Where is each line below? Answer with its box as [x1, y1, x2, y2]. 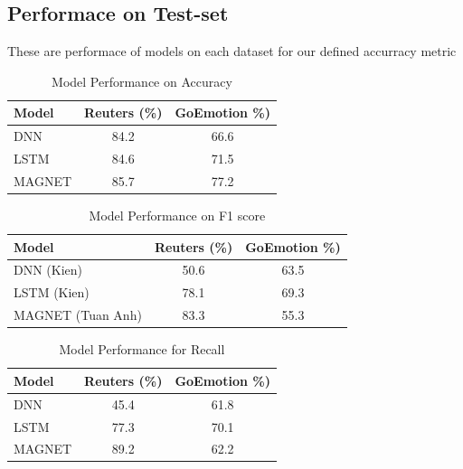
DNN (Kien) [14, 260, 83, 279]
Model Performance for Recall [59, 340, 225, 359]
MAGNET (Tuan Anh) [14, 305, 142, 324]
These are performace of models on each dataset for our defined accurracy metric [7, 42, 457, 61]
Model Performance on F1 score [89, 206, 266, 225]
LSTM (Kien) [14, 283, 90, 302]
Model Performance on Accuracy [52, 71, 232, 90]
